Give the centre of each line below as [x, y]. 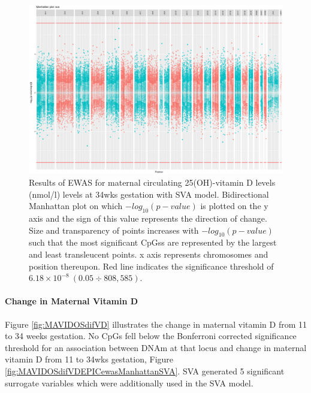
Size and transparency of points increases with [114, 230]
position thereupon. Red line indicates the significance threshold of [151, 266]
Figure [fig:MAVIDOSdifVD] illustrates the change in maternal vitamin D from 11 [156, 324]
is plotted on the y [234, 206]
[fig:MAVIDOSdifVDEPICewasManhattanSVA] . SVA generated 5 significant [145, 371]
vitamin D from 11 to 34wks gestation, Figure [89, 359]
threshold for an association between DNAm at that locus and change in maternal [156, 347]
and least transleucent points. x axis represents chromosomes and [149, 254]
